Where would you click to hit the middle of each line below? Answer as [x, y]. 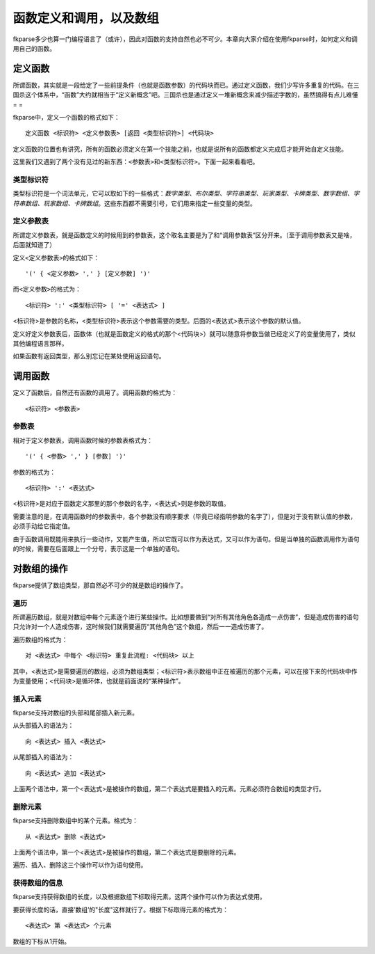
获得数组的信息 [38, 883]
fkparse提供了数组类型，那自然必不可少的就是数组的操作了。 [100, 585]
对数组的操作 [40, 568]
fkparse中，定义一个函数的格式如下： [67, 118]
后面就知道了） [34, 245]
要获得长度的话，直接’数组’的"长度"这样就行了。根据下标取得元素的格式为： [121, 909]
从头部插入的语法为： [43, 725]
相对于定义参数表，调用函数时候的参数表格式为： [83, 440]
